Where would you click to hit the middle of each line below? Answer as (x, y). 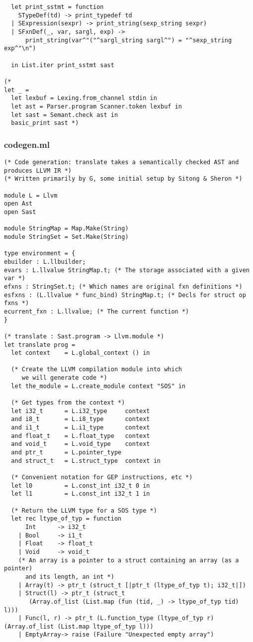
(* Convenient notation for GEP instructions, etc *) (102, 477)
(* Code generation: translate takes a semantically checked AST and (122, 162)
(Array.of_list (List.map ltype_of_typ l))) (79, 626)
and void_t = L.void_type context (81, 444)
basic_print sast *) (45, 123)
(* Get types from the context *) (68, 403)
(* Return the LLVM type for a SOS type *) (84, 510)
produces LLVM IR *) (38, 170)
